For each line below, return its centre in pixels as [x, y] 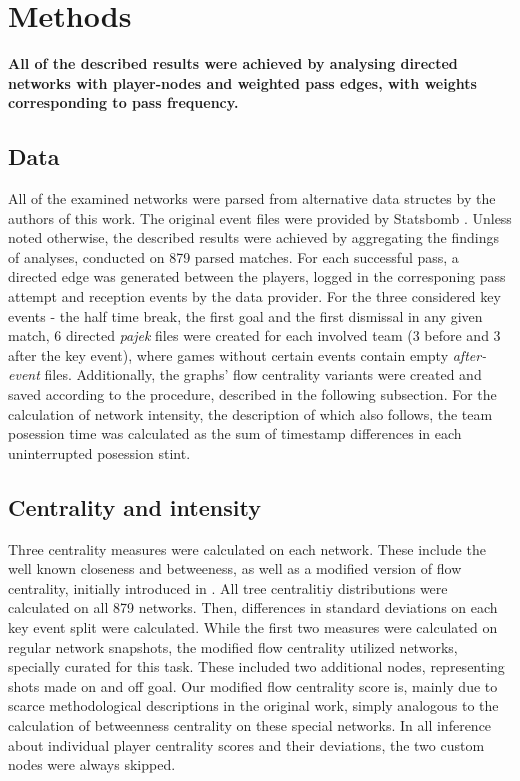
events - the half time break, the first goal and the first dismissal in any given [245, 315]
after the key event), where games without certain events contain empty [228, 354]
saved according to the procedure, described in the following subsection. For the [252, 394]
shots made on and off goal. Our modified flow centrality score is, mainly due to [253, 685]
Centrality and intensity [134, 506]
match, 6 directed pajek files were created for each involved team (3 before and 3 [254, 335]
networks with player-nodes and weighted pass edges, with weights [242, 82]
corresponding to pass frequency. [123, 102]
